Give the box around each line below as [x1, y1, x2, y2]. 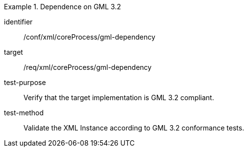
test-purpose [4, 78, 46, 86]
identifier [4, 18, 33, 26]
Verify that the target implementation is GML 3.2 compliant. [24, 93, 214, 102]
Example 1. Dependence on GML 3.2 [4, 2, 121, 11]
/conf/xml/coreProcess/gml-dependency [24, 33, 155, 41]
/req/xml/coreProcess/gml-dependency [24, 63, 152, 71]
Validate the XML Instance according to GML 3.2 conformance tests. [24, 124, 245, 132]
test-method [4, 108, 44, 117]
